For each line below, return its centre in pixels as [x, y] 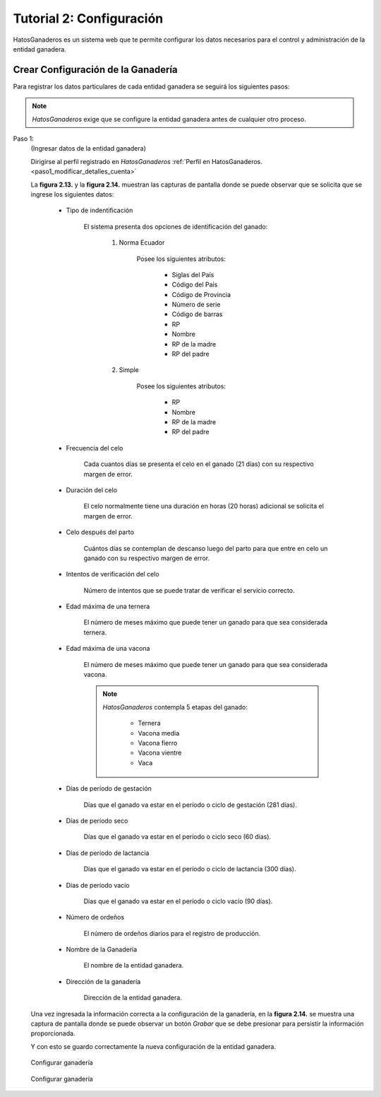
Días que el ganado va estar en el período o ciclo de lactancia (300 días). [190, 869]
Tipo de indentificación [99, 210]
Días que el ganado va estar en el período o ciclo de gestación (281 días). [190, 805]
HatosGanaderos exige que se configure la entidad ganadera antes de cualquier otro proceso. [169, 119]
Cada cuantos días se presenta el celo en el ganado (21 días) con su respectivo [199, 464]
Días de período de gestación [109, 789]
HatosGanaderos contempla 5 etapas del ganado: [175, 707]
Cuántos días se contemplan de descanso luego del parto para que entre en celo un [206, 548]
